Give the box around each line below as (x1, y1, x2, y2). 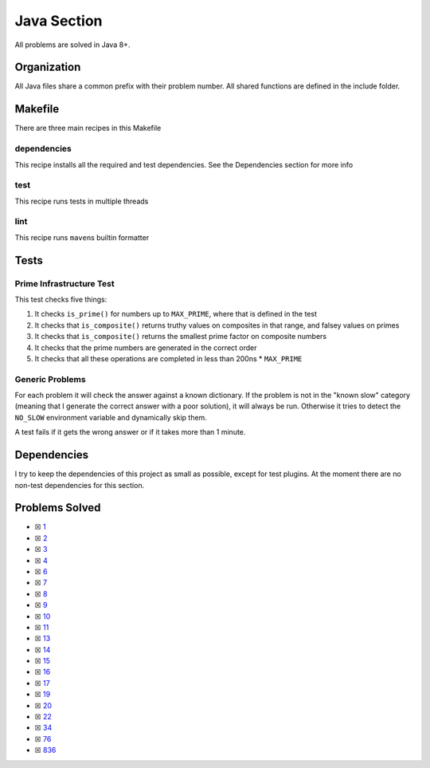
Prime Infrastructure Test (14, 278, 115, 289)
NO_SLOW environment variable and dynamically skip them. (14, 412, 207, 422)
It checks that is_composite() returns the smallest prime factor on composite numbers (34, 332, 326, 341)
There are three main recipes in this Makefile (14, 124, 162, 133)
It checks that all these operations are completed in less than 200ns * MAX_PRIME (34, 353, 303, 363)
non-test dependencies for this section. (14, 480, 145, 490)
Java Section (14, 12, 103, 30)
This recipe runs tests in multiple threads (14, 196, 149, 206)
